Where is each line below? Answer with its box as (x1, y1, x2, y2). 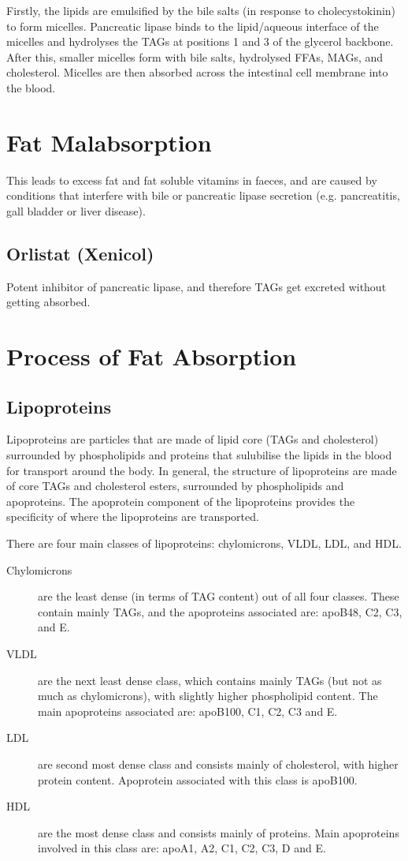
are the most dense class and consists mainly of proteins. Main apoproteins (38, 824, 399, 840)
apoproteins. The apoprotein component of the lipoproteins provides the (6, 492, 355, 509)
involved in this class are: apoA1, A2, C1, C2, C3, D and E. (38, 840, 326, 856)
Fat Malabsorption (6, 125, 212, 158)
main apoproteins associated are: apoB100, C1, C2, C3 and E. (38, 702, 338, 719)
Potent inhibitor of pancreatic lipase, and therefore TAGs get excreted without (6, 278, 387, 294)
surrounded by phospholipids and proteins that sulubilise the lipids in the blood (6, 447, 392, 463)
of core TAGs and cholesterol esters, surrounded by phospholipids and (6, 477, 344, 494)
